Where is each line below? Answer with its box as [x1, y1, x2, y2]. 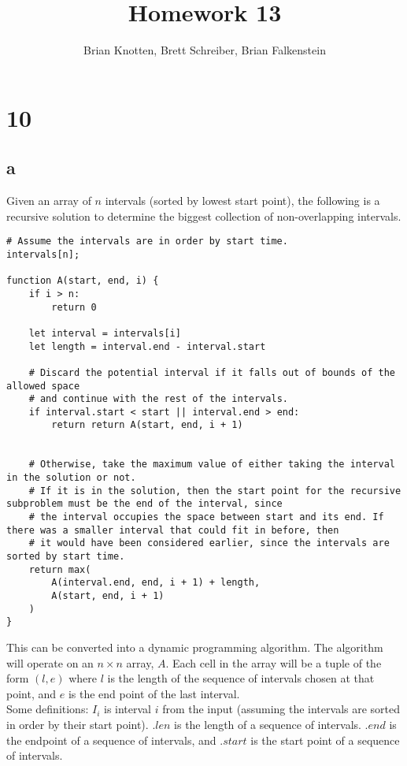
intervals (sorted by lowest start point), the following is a [105, 192, 380, 209]
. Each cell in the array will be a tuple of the [165, 654, 382, 671]
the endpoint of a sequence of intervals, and [6, 731, 216, 748]
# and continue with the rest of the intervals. [28, 393, 288, 405]
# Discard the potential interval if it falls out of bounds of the [28, 366, 395, 378]
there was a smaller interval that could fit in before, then [6, 524, 339, 536]
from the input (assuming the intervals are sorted [162, 701, 401, 717]
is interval [103, 701, 151, 717]
